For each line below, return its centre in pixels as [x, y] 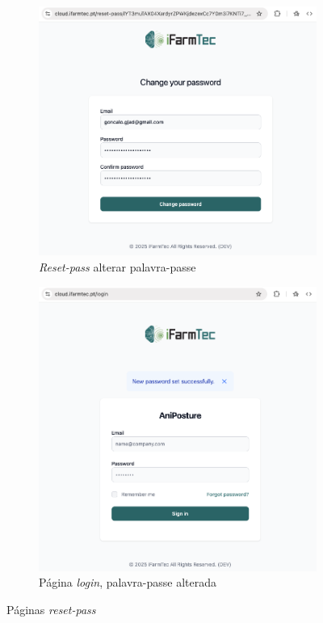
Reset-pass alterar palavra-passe [117, 267]
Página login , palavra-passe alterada [128, 582]
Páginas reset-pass [51, 609]
